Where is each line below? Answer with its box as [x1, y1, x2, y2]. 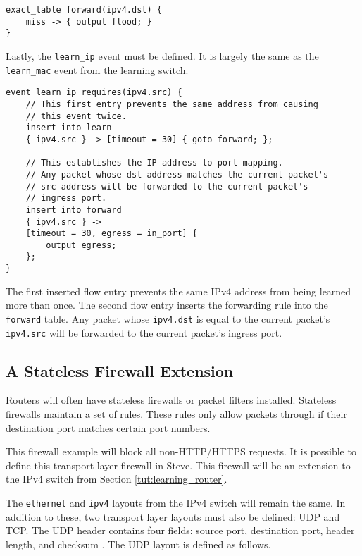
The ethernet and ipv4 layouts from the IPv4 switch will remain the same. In [6, 495, 346, 510]
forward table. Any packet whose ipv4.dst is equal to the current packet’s [6, 311, 330, 326]
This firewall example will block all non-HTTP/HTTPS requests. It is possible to [6, 444, 356, 459]
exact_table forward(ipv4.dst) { [6, 5, 162, 15]
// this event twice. [25, 111, 127, 121]
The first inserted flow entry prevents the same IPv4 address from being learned [6, 283, 351, 298]
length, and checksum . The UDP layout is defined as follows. [6, 536, 271, 551]
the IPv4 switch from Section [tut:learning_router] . [6, 471, 227, 486]
